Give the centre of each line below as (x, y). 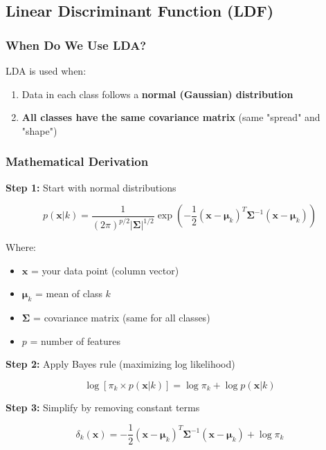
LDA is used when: (46, 71)
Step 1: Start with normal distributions (91, 187)
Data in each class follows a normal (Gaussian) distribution (157, 94)
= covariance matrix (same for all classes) (122, 318)
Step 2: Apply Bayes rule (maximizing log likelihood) (120, 364)
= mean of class (69, 293)
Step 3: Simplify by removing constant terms (103, 407)
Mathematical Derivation (77, 161)
